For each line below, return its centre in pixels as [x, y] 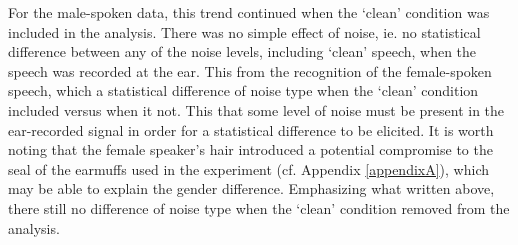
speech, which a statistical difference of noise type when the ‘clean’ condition [243, 90]
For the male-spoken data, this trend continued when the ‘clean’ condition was [249, 12]
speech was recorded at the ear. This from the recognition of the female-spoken [250, 70]
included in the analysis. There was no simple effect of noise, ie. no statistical [244, 31]
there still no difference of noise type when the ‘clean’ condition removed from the [259, 207]
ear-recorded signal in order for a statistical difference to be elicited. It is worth [251, 129]
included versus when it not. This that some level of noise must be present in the [256, 109]
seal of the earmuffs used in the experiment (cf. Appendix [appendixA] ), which [249, 168]
